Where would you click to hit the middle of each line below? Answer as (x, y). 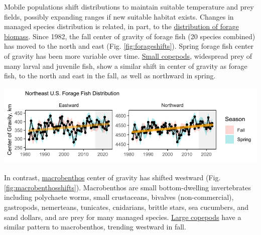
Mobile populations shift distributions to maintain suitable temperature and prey (129, 7)
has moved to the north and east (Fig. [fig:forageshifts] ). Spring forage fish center (129, 46)
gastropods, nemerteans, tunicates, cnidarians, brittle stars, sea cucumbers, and (126, 207)
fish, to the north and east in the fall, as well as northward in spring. (110, 76)
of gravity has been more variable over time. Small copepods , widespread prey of (128, 55)
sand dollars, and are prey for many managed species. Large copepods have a (123, 217)
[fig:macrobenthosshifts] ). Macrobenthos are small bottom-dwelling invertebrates (127, 187)
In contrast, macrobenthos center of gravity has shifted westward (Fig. (112, 178)
